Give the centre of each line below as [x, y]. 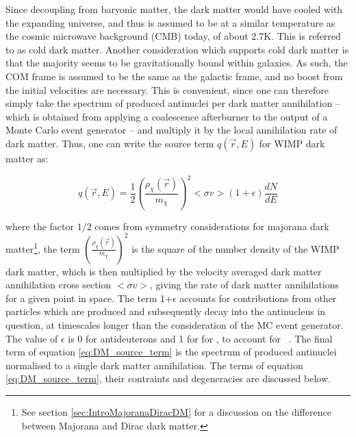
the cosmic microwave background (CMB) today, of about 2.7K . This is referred [173, 36]
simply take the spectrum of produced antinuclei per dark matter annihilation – [173, 103]
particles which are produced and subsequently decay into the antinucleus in [166, 311]
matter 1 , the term [43, 248]
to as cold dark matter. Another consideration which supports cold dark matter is [177, 49]
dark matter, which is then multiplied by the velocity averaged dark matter [164, 271]
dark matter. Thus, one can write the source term [110, 143]
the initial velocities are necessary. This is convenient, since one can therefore [167, 89]
